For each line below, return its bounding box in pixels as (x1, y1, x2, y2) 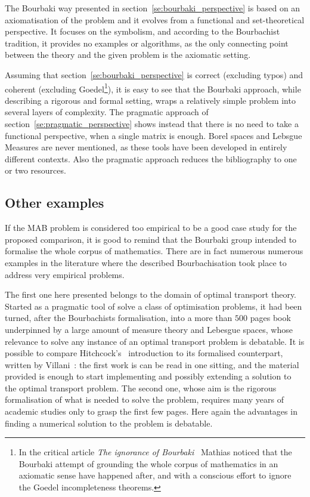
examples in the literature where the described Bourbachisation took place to (5, 256, 287, 268)
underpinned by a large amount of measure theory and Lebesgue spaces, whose (5, 323, 293, 335)
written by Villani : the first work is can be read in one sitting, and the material (5, 358, 299, 371)
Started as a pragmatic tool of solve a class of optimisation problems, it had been (5, 300, 302, 312)
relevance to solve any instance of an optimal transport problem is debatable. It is (5, 335, 305, 347)
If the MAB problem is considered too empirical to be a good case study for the (5, 221, 297, 234)
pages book (250, 311, 291, 324)
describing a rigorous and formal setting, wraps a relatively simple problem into (5, 94, 296, 106)
